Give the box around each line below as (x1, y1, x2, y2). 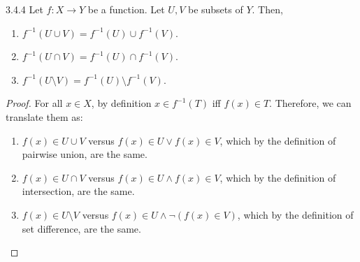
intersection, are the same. (22, 184, 135, 198)
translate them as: (6, 109, 83, 124)
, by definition (91, 96, 152, 110)
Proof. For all (6, 96, 63, 110)
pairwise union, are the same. (22, 147, 147, 161)
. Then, (252, 2, 283, 16)
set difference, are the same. (22, 221, 141, 235)
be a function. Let (87, 2, 165, 16)
